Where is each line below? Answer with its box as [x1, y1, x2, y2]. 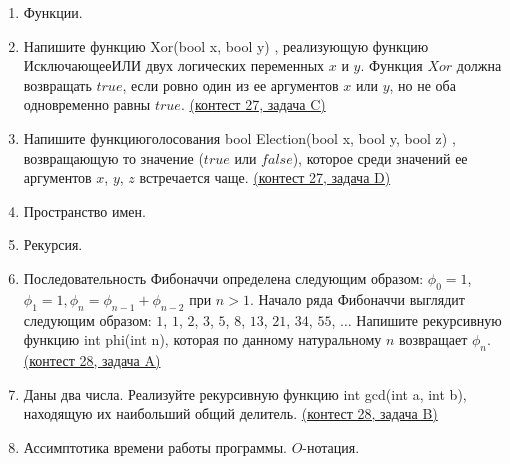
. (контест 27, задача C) [180, 94, 326, 115]
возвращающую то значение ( [23, 147, 204, 168]
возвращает [399, 329, 468, 350]
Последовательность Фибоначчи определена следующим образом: [23, 267, 424, 288]
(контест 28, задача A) [23, 349, 161, 370]
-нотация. [302, 436, 360, 457]
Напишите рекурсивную [356, 309, 502, 330]
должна [456, 55, 502, 76]
